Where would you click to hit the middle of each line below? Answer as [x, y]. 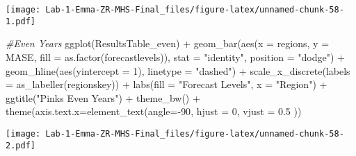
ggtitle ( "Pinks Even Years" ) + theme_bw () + [103, 97]
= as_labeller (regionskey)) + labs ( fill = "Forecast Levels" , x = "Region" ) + [167, 84]
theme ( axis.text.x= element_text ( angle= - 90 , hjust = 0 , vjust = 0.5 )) [154, 111]
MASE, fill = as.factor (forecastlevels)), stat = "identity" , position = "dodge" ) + [176, 57]
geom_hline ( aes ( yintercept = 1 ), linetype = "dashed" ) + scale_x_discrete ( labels [178, 70]
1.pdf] [21, 21]
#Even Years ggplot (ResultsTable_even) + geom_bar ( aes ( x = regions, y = [168, 43]
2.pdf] [21, 145]
